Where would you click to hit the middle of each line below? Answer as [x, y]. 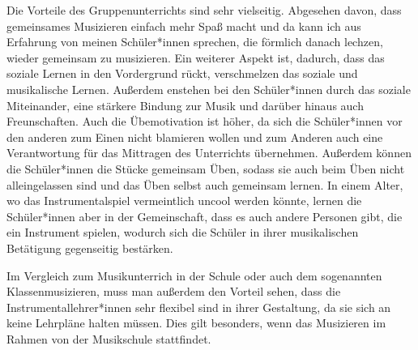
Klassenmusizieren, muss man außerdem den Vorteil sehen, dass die [174, 291]
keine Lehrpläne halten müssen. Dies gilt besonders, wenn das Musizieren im [196, 323]
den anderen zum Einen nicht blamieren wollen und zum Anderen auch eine [195, 137]
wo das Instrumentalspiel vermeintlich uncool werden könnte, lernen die [184, 201]
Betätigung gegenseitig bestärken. [90, 248]
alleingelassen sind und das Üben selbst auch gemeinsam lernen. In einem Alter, [205, 184]
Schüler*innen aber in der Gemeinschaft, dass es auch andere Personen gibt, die [205, 216]
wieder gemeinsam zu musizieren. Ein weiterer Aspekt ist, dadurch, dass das [196, 57]
